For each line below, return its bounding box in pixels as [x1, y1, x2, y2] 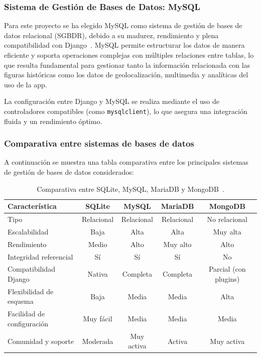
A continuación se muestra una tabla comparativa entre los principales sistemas [4, 157, 248, 167]
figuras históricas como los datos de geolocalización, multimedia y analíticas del [4, 69, 248, 80]
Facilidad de [8, 308, 45, 319]
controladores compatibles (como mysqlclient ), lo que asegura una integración [4, 105, 247, 116]
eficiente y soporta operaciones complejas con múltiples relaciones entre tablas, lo [4, 50, 254, 60]
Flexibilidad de [8, 286, 54, 296]
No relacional [207, 214, 248, 224]
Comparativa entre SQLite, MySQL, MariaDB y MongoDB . [37, 183, 224, 194]
